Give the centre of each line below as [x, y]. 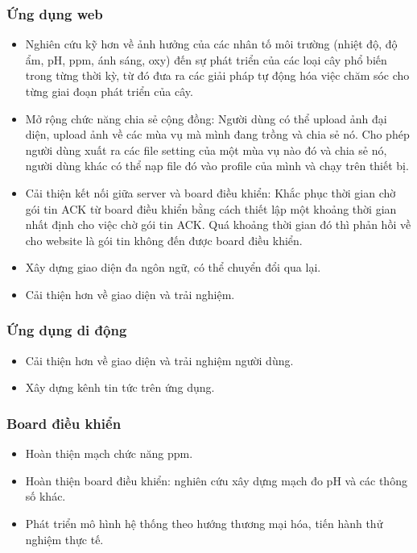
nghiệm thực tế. [64, 539]
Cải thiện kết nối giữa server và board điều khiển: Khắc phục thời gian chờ [211, 192]
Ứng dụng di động [67, 330]
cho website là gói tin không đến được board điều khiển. [164, 240]
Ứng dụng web [55, 13]
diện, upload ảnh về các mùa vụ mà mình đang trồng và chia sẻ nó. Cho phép [217, 134]
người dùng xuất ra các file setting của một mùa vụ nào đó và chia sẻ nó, [206, 150]
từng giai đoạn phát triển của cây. [109, 91]
